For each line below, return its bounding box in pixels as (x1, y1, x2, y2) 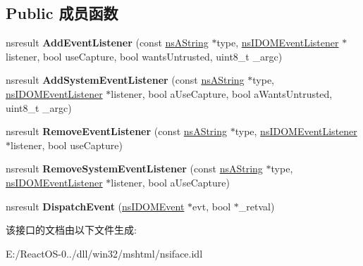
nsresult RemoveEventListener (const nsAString (6, 124, 228, 139)
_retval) (238, 198, 275, 213)
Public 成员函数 (6, 2, 118, 24)
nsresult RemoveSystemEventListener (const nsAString (6, 161, 263, 176)
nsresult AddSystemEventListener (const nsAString (6, 72, 245, 87)
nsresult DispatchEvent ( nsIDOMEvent (6, 198, 185, 213)
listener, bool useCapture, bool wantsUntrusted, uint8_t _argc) (6, 49, 283, 63)
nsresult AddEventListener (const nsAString (6, 35, 209, 50)
